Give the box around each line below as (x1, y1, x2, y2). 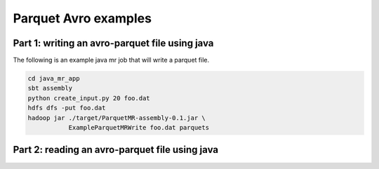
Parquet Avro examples (13, 11, 152, 26)
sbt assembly (27, 84, 73, 93)
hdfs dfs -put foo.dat (27, 104, 106, 112)
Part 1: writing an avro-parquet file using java (13, 37, 214, 49)
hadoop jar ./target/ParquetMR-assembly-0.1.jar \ (27, 114, 206, 122)
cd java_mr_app (27, 74, 80, 83)
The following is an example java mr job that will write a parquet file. (13, 56, 210, 65)
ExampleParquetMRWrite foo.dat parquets (68, 123, 210, 131)
